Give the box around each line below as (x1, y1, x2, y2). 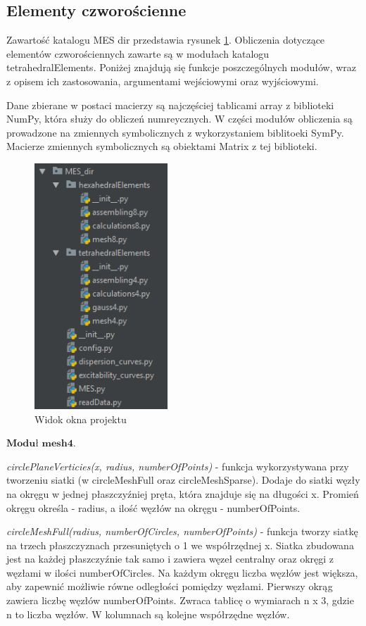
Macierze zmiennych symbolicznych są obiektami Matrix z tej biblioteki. (6, 139, 317, 154)
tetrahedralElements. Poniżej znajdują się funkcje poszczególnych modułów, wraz (6, 60, 356, 75)
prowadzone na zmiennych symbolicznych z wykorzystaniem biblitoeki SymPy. (6, 125, 344, 139)
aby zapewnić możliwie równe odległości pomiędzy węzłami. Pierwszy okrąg (6, 579, 333, 594)
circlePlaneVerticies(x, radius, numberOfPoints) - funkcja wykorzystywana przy (6, 458, 349, 473)
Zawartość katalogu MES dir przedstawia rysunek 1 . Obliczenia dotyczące (6, 32, 325, 47)
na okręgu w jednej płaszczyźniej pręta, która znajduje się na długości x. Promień (6, 486, 359, 501)
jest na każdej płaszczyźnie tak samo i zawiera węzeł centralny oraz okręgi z (6, 551, 334, 566)
